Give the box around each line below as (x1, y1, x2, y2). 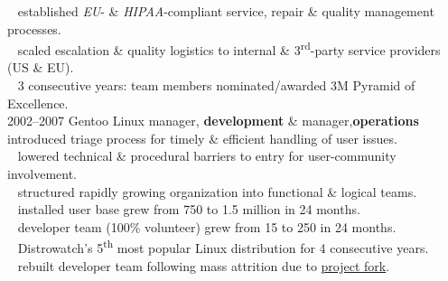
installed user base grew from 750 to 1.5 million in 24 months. (17, 200, 360, 219)
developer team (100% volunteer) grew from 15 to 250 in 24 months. (17, 217, 397, 236)
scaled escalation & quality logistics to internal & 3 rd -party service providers (17, 38, 441, 59)
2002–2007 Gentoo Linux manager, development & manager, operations (7, 111, 419, 130)
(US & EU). (7, 58, 74, 77)
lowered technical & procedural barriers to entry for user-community (17, 146, 397, 165)
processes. (7, 19, 61, 38)
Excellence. (7, 93, 69, 112)
